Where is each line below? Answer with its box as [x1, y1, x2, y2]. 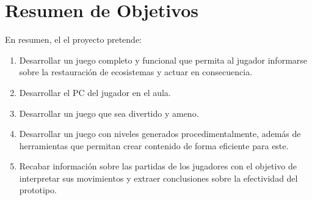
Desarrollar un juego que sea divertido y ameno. [19, 106, 199, 119]
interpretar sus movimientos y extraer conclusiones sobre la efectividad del [19, 171, 298, 184]
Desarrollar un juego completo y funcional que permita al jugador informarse [19, 53, 308, 66]
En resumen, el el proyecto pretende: [5, 33, 142, 46]
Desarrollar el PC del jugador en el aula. [19, 86, 171, 98]
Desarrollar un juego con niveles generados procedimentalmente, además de [19, 127, 301, 140]
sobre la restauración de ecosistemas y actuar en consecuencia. [19, 65, 253, 78]
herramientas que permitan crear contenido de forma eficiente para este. [19, 139, 289, 152]
